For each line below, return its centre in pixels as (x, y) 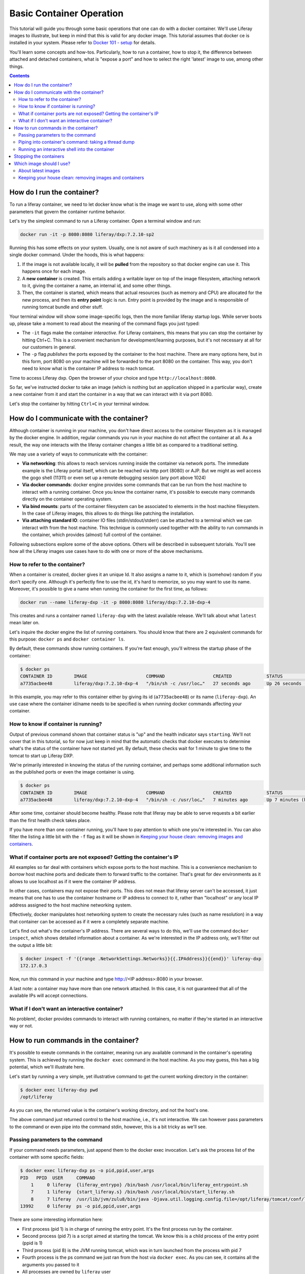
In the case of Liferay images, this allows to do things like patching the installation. (108, 513)
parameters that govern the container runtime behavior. (67, 211)
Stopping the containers (39, 156)
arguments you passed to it (51, 1264)
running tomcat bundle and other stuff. (63, 307)
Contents (20, 75)
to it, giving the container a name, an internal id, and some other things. (97, 285)
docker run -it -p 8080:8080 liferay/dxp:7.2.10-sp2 (87, 235)
